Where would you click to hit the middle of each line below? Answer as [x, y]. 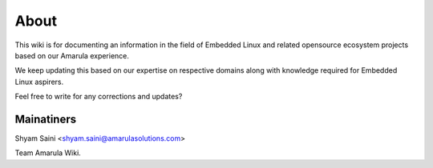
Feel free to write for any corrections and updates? [99, 97]
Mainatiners [45, 119]
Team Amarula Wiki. [48, 153]
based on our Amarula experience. [72, 55]
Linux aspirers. [39, 82]
